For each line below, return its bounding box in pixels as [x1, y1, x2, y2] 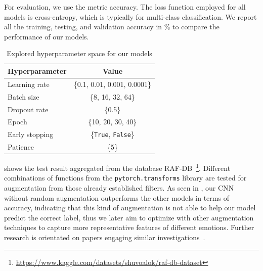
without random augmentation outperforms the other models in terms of [4, 192, 229, 203]
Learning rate [8, 78, 50, 89]
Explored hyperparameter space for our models [7, 48, 152, 59]
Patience [8, 142, 34, 152]
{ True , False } [90, 129, 135, 140]
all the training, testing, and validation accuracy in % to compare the [4, 21, 220, 32]
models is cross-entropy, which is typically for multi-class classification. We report [4, 11, 257, 22]
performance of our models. [4, 31, 89, 41]
